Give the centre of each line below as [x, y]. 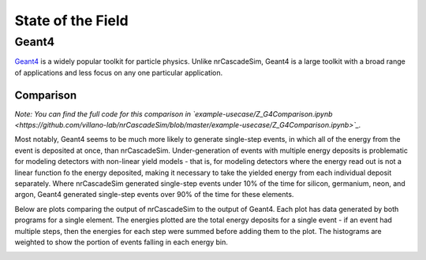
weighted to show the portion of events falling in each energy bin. [121, 242]
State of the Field [72, 20]
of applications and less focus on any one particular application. [119, 72]
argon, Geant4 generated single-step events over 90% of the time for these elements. [154, 195]
